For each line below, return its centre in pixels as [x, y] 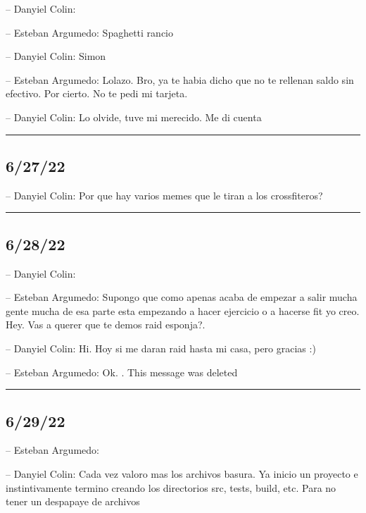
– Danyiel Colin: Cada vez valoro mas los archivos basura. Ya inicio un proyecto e [182, 473]
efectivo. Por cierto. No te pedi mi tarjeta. [97, 93]
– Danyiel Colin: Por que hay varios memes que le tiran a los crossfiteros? [164, 195]
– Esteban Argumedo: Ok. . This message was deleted [122, 372]
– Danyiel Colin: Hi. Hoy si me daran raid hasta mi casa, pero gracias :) [161, 348]
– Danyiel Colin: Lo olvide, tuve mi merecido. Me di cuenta [134, 117]
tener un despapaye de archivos [73, 501]
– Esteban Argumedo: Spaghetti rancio [89, 32]
